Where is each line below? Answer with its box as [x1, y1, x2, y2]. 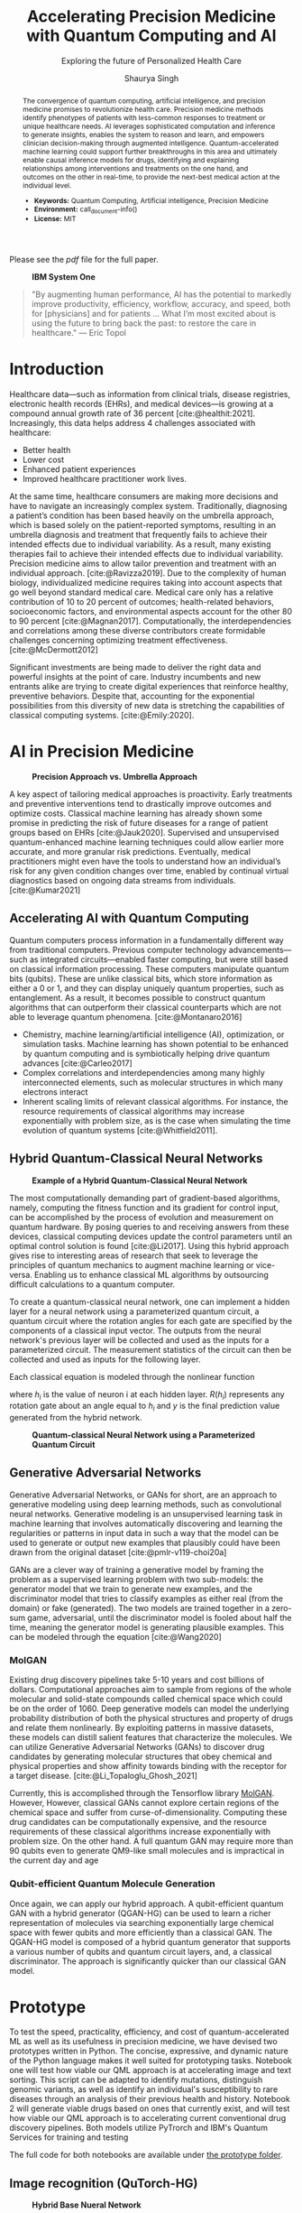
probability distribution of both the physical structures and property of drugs [9, 1713, 294, 1724]
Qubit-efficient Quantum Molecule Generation [9, 1877, 215, 1890]
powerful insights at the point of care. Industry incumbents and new [9, 671, 261, 682]
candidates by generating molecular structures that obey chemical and [9, 1751, 272, 1762]
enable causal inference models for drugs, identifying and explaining [22, 155, 240, 164]
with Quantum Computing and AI [26, 25, 277, 46]
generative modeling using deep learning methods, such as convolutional [9, 1498, 282, 1509]
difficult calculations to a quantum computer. [9, 1279, 176, 1290]
